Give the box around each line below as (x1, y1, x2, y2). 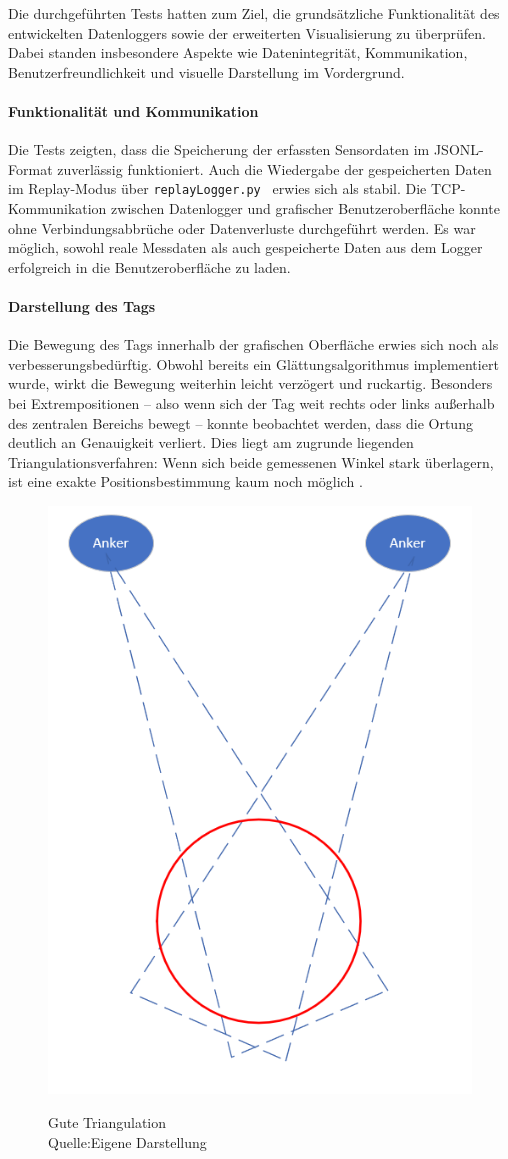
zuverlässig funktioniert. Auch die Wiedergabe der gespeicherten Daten (57, 158, 492, 179)
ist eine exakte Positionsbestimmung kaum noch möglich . (8, 471, 363, 492)
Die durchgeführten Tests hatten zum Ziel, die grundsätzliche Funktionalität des (8, 3, 500, 23)
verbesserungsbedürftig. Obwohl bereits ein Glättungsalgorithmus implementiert (8, 353, 499, 374)
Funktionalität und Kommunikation (8, 100, 259, 121)
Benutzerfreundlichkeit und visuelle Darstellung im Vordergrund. (8, 61, 405, 82)
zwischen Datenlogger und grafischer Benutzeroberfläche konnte (111, 198, 500, 219)
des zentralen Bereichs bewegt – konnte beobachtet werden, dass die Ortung (8, 412, 473, 433)
